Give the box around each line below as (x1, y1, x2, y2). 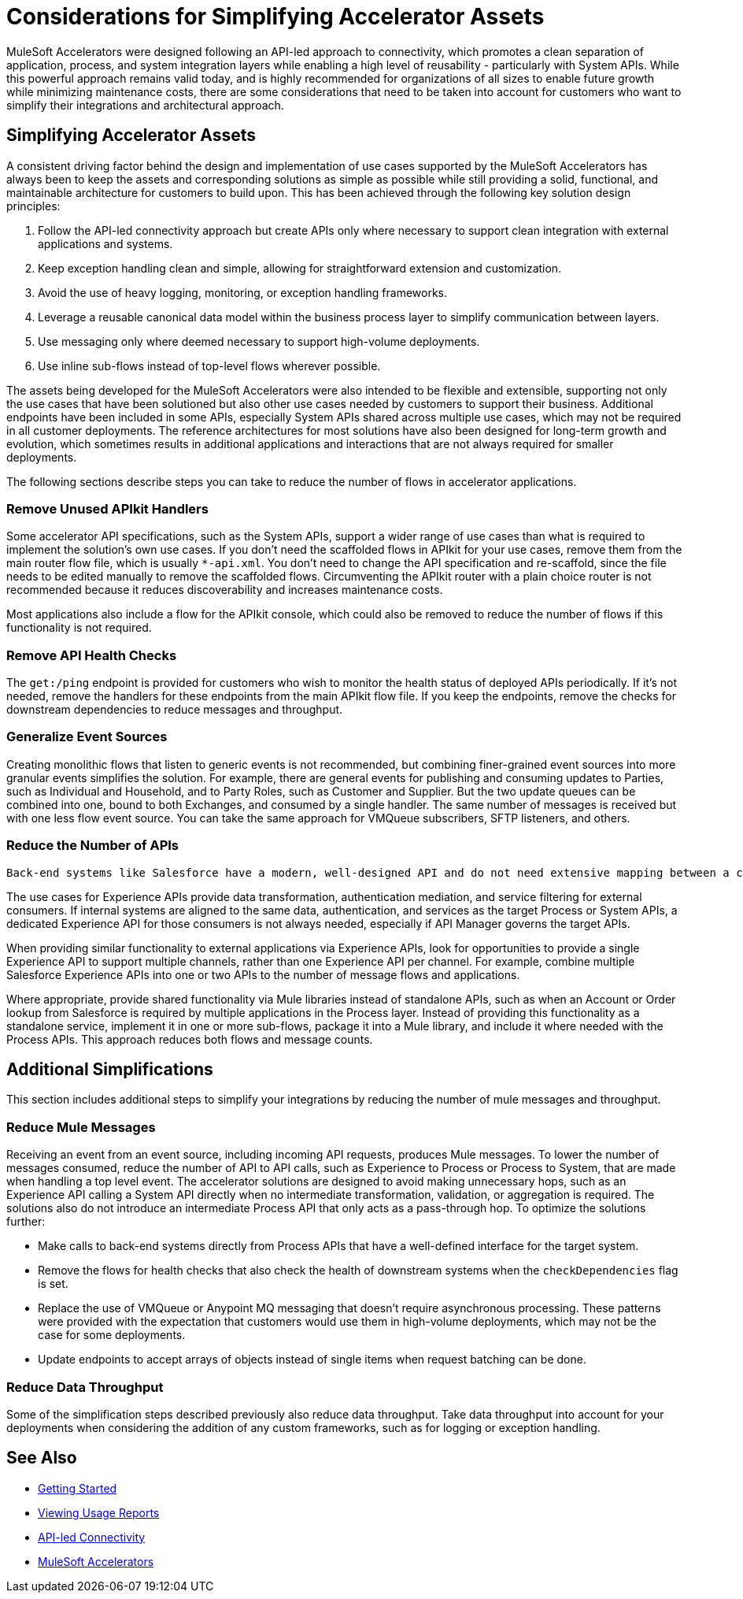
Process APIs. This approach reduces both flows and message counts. (6, 1032, 373, 1046)
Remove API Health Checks (6, 647, 177, 663)
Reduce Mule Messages (6, 1119, 156, 1135)
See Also (6, 1448, 77, 1468)
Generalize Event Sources (6, 729, 168, 745)
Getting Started (38, 1481, 117, 1495)
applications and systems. (38, 236, 173, 250)
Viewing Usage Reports (38, 1505, 160, 1519)
